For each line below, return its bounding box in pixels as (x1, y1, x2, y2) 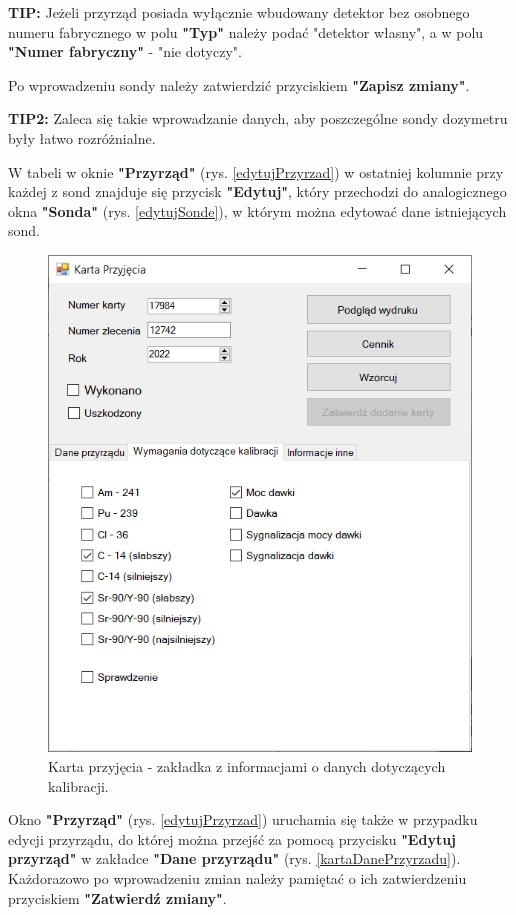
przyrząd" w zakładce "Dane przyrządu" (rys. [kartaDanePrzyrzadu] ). (8, 848, 461, 869)
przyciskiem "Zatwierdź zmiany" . (8, 887, 227, 908)
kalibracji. (48, 775, 109, 796)
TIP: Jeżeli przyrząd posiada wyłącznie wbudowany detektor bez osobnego (8, 2, 470, 22)
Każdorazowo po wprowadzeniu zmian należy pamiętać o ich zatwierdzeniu (8, 868, 467, 888)
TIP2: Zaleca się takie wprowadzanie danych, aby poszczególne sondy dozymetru (8, 108, 508, 129)
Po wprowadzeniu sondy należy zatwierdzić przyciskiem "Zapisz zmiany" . (8, 74, 470, 95)
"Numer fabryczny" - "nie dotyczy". (8, 41, 242, 62)
